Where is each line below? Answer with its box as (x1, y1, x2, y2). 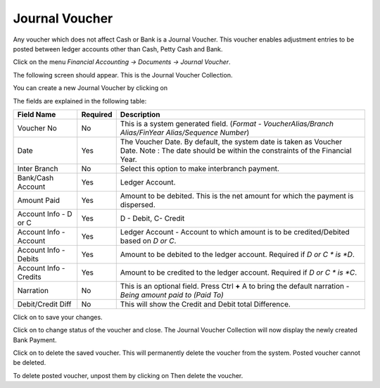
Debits (17, 254, 39, 263)
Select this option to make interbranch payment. (120, 163, 279, 173)
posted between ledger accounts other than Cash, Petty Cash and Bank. (13, 44, 223, 53)
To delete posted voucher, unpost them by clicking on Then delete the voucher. (13, 371, 243, 380)
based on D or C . (120, 236, 177, 246)
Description (120, 109, 160, 119)
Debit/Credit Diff (17, 299, 72, 309)
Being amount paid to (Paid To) (120, 289, 224, 299)
